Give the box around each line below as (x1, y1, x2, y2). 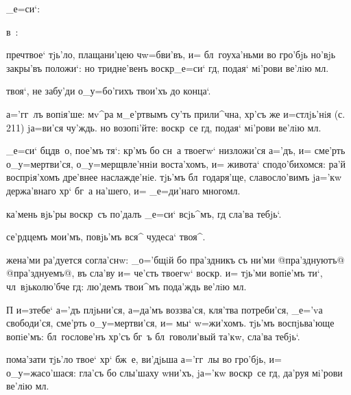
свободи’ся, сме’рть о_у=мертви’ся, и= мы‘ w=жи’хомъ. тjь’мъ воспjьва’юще (6, 316, 335, 330)
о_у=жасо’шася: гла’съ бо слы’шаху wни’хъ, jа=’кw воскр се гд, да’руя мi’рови (6, 365, 343, 379)
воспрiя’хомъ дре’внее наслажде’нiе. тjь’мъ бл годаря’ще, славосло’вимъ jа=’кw (6, 170, 342, 184)
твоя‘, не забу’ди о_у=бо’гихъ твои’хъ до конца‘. (6, 84, 211, 98)
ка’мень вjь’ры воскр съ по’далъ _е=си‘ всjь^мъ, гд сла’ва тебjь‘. (6, 206, 282, 220)
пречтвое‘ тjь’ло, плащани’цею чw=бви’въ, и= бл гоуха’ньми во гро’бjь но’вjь (6, 47, 336, 62)
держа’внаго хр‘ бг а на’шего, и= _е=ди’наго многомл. (6, 183, 241, 197)
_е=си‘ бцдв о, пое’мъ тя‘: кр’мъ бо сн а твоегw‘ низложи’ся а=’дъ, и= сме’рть (6, 143, 346, 157)
